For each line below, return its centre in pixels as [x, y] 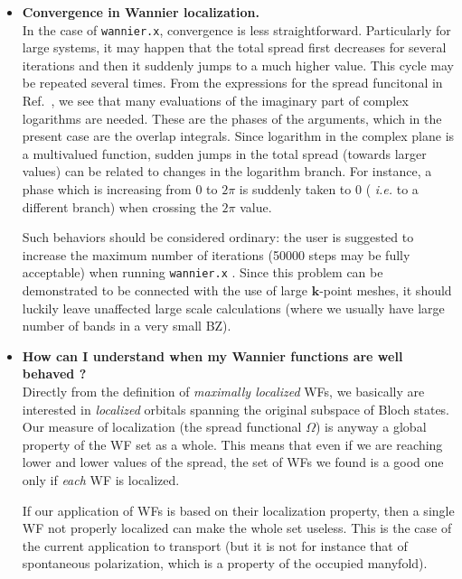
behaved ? [54, 374]
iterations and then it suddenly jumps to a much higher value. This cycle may [238, 65]
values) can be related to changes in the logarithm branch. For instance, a [227, 171]
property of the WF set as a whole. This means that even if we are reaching [232, 444]
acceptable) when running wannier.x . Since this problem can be [203, 272]
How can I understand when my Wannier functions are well [212, 355]
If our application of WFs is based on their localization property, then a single [238, 510]
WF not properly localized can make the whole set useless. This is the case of [237, 528]
